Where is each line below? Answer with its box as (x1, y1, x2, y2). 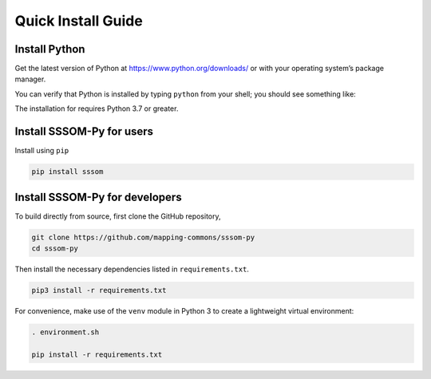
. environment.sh (31, 327, 100, 337)
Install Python (14, 42, 85, 56)
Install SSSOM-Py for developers (14, 190, 183, 203)
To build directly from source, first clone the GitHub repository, (14, 211, 221, 221)
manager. (14, 74, 46, 84)
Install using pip (14, 146, 69, 156)
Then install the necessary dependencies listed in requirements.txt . (14, 264, 249, 274)
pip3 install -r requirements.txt (31, 286, 167, 294)
